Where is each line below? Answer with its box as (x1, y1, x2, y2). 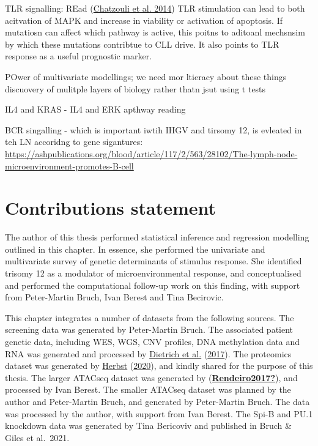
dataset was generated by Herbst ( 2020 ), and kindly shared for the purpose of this (5, 359, 313, 372)
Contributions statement (5, 195, 216, 220)
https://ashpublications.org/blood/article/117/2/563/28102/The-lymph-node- (5, 147, 298, 160)
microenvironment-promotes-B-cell (5, 159, 134, 172)
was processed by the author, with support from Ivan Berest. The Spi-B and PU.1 (5, 407, 313, 420)
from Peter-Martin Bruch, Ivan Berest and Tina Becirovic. (5, 291, 224, 303)
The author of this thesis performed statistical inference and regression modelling (5, 231, 309, 243)
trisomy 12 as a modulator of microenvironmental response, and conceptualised (5, 267, 301, 280)
